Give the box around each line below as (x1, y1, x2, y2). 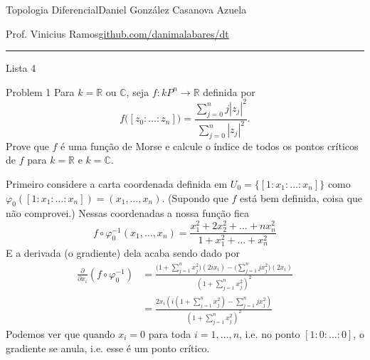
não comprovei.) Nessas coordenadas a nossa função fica (6, 206, 249, 221)
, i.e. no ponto (239, 326, 300, 341)
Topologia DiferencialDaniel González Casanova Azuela (6, 2, 247, 16)
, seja (126, 84, 149, 99)
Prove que (6, 138, 49, 153)
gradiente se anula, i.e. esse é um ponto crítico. (6, 340, 210, 355)
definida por (203, 84, 255, 99)
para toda (148, 326, 191, 341)
